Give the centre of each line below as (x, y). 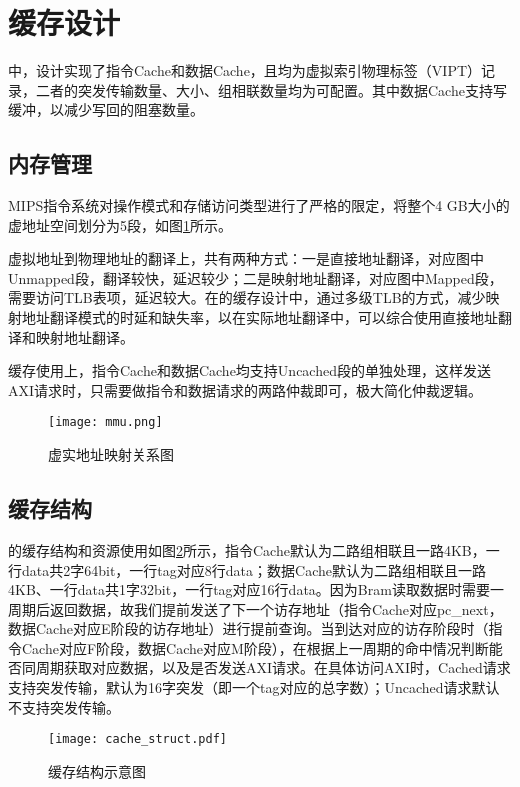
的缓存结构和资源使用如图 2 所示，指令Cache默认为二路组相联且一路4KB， (247, 549)
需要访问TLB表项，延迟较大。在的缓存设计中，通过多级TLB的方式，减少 (247, 297)
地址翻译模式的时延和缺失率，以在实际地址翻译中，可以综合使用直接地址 (259, 317)
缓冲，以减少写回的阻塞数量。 (106, 109)
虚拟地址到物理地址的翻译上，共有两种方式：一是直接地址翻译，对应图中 (246, 258)
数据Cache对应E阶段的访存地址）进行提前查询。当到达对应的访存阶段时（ (248, 628)
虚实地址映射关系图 (111, 454)
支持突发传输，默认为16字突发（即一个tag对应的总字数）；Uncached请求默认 (254, 687)
